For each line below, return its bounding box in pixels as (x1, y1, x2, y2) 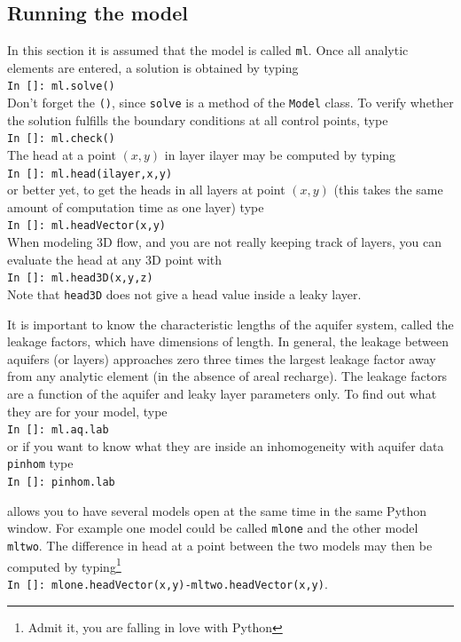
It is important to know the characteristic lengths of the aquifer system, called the (7, 314, 454, 333)
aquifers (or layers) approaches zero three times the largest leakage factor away (7, 349, 436, 368)
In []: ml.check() (7, 132, 115, 146)
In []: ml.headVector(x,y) (7, 219, 166, 233)
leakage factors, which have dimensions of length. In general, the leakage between (7, 332, 449, 351)
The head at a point (7, 146, 116, 164)
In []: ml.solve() (7, 80, 115, 93)
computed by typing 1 (7, 554, 121, 575)
